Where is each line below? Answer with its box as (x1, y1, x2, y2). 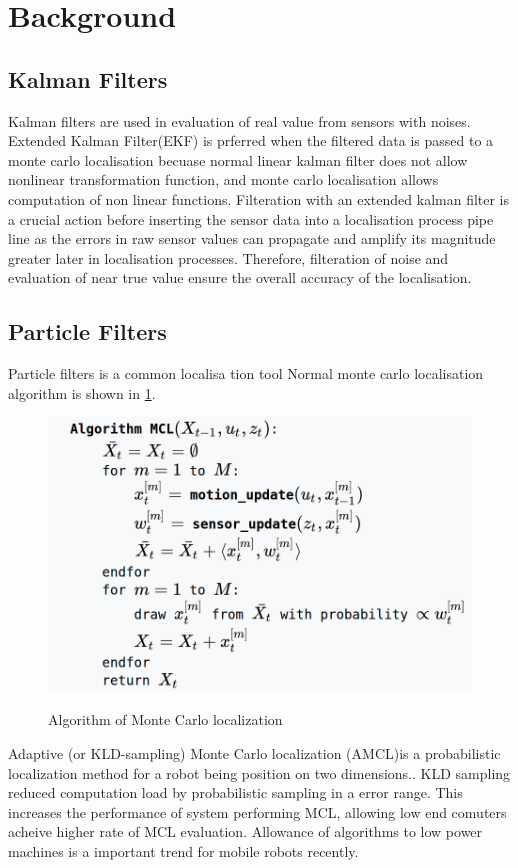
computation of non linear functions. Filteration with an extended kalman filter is (8, 188, 510, 209)
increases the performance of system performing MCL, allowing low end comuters (8, 801, 507, 822)
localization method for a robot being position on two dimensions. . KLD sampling (8, 762, 511, 783)
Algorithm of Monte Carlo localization (48, 709, 283, 730)
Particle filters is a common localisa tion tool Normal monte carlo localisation (8, 363, 484, 384)
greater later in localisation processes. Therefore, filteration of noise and (8, 247, 449, 268)
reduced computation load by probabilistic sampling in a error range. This (8, 782, 463, 803)
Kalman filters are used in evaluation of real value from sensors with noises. (8, 110, 471, 131)
